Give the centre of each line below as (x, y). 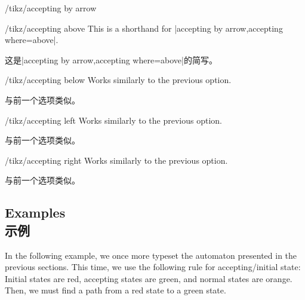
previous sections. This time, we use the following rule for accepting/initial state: (153, 267)
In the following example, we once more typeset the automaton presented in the (151, 255)
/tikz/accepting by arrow (51, 8)
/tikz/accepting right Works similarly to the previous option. (116, 160)
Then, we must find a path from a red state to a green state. (115, 290)
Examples (35, 212)
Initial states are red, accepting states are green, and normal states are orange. (149, 278)
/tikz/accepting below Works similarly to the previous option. (118, 80)
